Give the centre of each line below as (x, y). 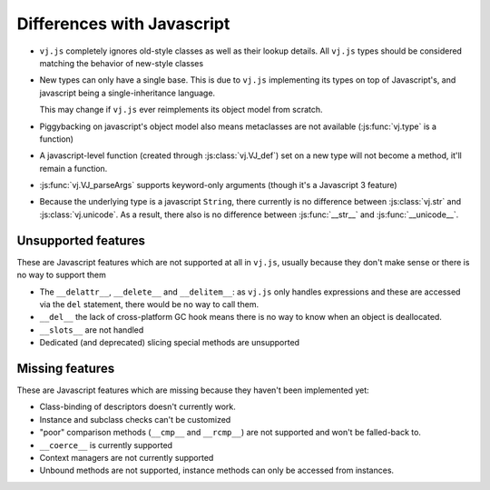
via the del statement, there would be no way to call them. (149, 304)
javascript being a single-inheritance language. (127, 93)
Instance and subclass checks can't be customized (135, 419)
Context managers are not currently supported (127, 457)
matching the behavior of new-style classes (122, 63)
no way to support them (61, 275)
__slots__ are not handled (92, 330)
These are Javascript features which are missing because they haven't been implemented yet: (193, 390)
